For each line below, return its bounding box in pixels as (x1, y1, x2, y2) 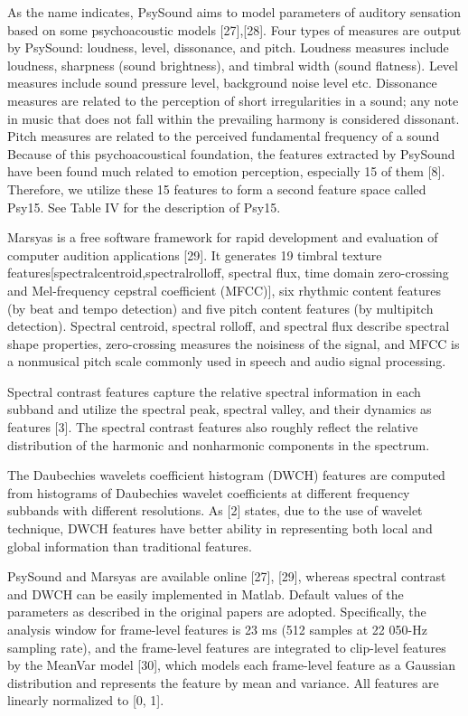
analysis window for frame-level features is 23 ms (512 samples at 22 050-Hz (7, 620, 427, 638)
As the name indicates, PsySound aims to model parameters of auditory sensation (7, 3, 462, 21)
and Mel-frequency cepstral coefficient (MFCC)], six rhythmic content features (7, 280, 442, 299)
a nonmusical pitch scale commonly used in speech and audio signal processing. (7, 352, 446, 371)
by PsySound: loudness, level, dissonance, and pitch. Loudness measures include (7, 38, 449, 57)
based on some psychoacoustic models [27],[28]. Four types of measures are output (7, 20, 462, 39)
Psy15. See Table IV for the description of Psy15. (7, 197, 281, 216)
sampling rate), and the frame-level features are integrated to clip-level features (7, 637, 446, 656)
